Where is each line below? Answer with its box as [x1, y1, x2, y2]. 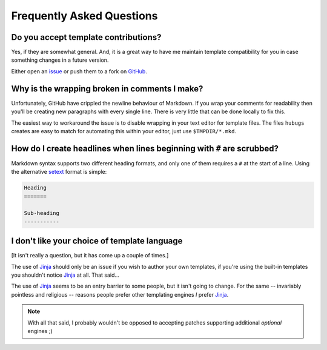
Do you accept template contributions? [11, 32, 162, 42]
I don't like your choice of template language [11, 236, 183, 246]
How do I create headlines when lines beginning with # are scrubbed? [11, 143, 279, 154]
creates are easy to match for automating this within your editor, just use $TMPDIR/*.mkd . [11, 127, 236, 134]
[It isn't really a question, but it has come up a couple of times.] [11, 252, 169, 259]
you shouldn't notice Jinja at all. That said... [11, 271, 120, 279]
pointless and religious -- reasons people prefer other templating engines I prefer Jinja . [11, 291, 229, 298]
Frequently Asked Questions [11, 9, 158, 22]
